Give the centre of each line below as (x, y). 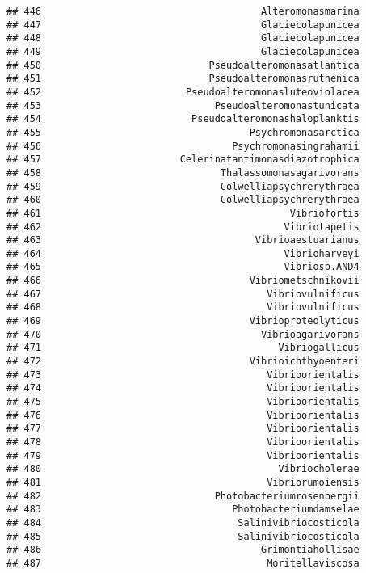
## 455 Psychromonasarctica (183, 132)
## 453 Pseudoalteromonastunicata (183, 105)
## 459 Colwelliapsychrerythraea (183, 186)
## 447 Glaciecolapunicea (183, 25)
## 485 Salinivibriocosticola (183, 536)
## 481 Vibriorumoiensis (183, 482)
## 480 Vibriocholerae (183, 469)
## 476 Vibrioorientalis (183, 415)
